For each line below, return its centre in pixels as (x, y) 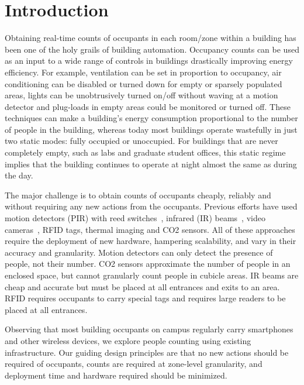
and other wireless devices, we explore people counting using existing (128, 340)
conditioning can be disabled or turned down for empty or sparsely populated (144, 83)
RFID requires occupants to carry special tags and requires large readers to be (145, 298)
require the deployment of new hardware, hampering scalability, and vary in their (151, 241)
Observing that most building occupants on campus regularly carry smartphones (149, 329)
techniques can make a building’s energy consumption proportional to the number (151, 118)
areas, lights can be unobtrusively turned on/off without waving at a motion (141, 95)
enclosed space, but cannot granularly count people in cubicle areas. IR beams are (152, 275)
